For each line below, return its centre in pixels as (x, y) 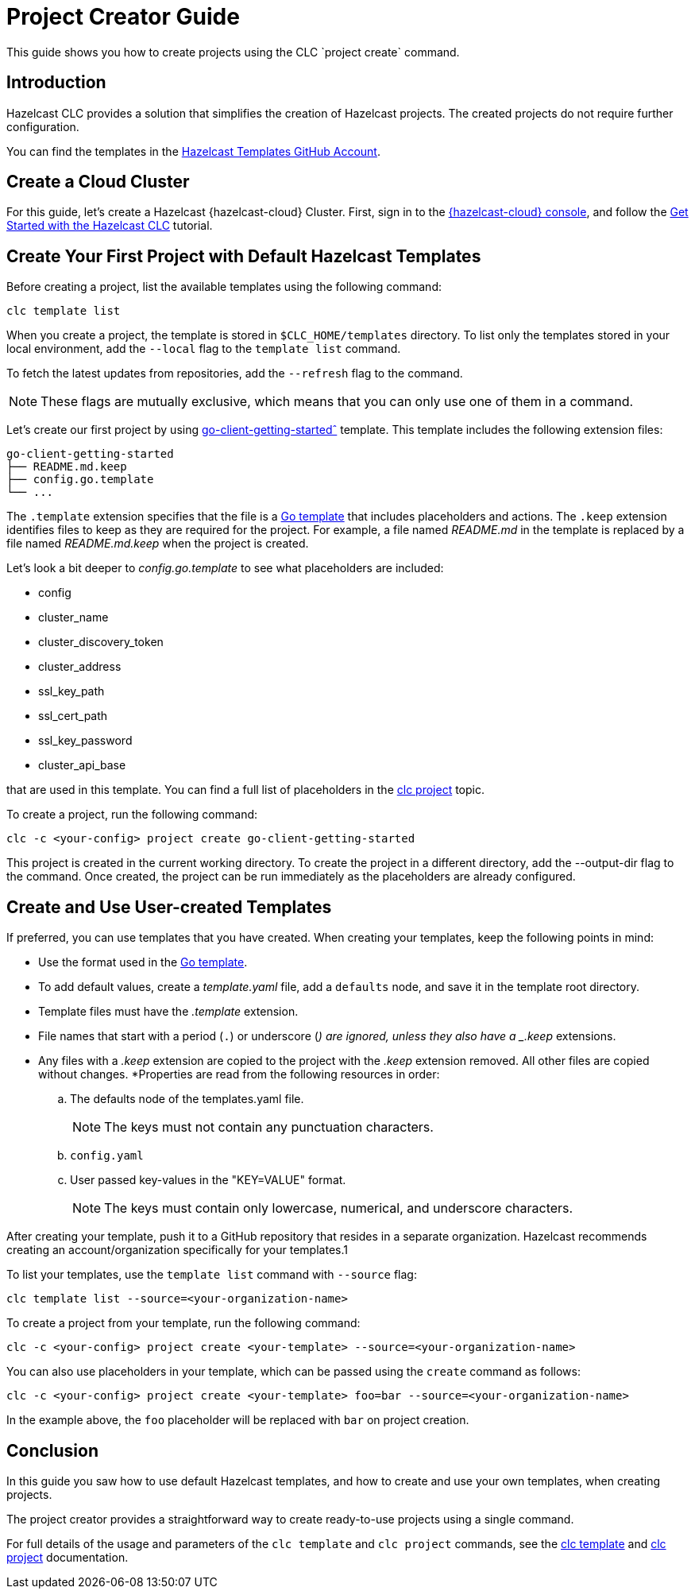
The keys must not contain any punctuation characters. (269, 1127)
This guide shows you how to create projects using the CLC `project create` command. (233, 52)
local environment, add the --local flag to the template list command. (204, 349)
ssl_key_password (85, 741)
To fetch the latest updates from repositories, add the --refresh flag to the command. (235, 374)
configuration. (43, 126)
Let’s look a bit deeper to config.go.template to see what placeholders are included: (225, 568)
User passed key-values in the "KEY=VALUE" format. (208, 1180)
